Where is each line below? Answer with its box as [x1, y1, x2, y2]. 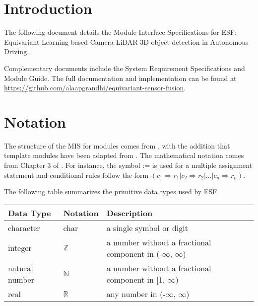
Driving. [4, 46, 29, 57]
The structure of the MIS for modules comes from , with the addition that [4, 140, 230, 151]
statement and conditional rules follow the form [4, 169, 149, 180]
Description [106, 207, 153, 219]
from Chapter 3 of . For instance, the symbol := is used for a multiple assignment [4, 160, 253, 170]
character [8, 222, 40, 233]
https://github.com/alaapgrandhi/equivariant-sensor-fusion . [4, 82, 186, 93]
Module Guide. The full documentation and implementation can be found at [4, 73, 237, 83]
